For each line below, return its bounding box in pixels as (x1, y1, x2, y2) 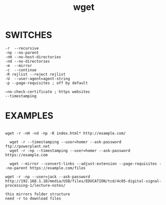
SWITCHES (5, 29, 52, 41)
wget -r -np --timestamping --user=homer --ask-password (9, 148, 131, 153)
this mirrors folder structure (5, 192, 70, 197)
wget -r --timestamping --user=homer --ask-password (9, 139, 122, 144)
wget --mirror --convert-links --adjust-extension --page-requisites (9, 161, 157, 166)
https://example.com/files (29, 165, 86, 170)
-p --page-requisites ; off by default (5, 80, 88, 85)
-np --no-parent (5, 50, 39, 55)
